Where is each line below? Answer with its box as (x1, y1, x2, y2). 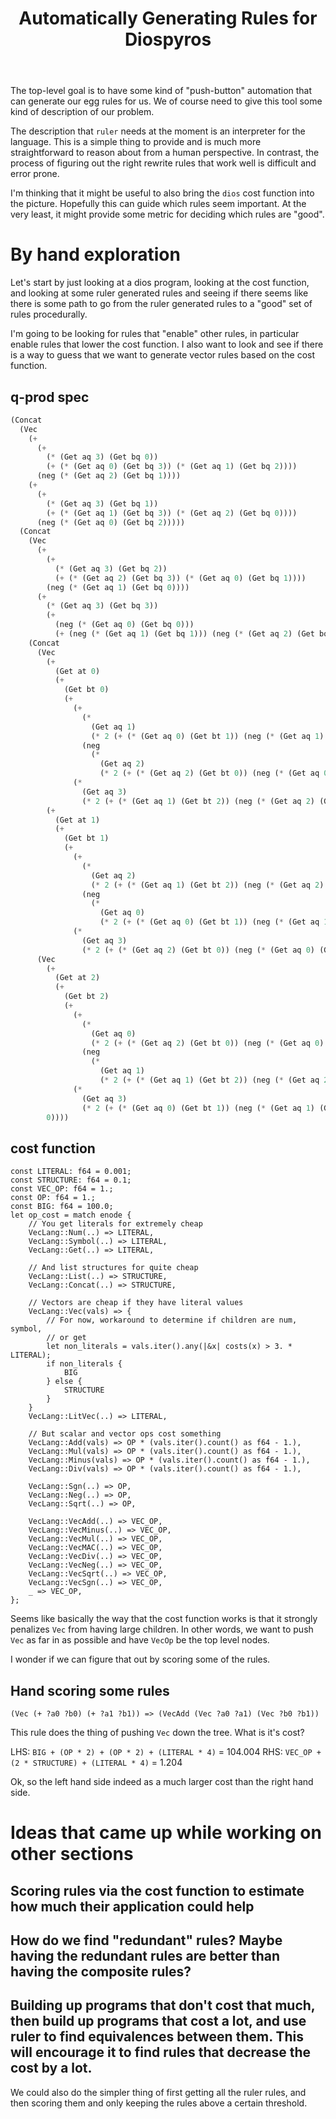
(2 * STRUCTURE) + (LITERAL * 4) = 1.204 (10, 1757, 183, 1769)
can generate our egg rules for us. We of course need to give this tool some (10, 95, 323, 107)
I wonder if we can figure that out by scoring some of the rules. (10, 1653, 271, 1666)
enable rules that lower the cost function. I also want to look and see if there (10, 338, 324, 351)
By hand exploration (10, 243, 181, 266)
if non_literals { (46, 1359, 123, 1369)
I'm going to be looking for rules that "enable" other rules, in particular (10, 328, 300, 340)
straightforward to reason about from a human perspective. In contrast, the (10, 147, 320, 159)
